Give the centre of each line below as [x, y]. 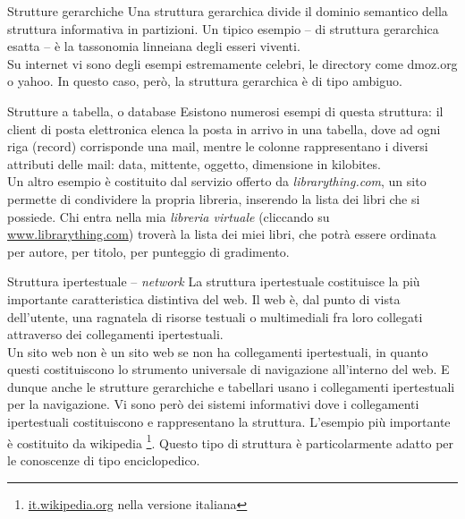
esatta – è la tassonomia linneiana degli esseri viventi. [154, 46]
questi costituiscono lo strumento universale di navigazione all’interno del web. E [228, 369]
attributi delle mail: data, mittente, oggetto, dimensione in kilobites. [194, 163]
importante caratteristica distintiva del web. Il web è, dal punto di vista [204, 298]
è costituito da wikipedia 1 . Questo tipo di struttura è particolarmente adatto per [231, 441]
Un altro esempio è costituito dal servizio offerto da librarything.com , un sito [217, 181]
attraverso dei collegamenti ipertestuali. [115, 334]
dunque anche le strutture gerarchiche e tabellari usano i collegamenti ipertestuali [231, 386]
